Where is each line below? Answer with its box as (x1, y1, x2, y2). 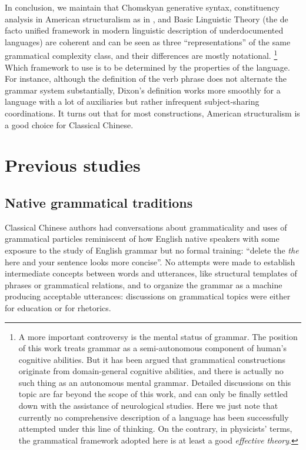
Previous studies (5, 153, 141, 177)
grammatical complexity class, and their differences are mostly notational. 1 (5, 48, 278, 62)
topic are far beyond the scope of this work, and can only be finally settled (18, 388, 288, 400)
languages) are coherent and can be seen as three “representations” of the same (5, 35, 291, 48)
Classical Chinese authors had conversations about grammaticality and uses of (5, 221, 287, 233)
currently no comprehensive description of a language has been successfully (18, 411, 289, 423)
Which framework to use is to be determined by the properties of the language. (5, 61, 290, 73)
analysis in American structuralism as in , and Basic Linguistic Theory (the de (5, 12, 288, 25)
